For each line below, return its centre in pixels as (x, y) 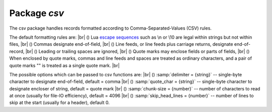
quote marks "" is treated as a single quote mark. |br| (64, 65)
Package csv (37, 13)
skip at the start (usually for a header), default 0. (59, 102)
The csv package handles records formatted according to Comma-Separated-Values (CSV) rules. (110, 28)
